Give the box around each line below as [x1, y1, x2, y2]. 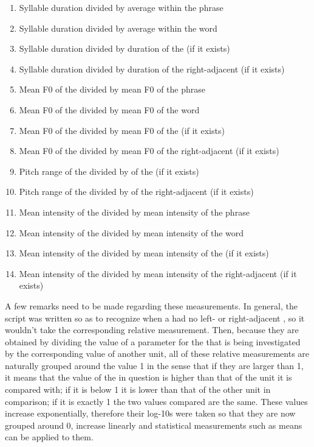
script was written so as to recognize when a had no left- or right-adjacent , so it [5, 311, 305, 324]
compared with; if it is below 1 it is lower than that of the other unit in [5, 383, 271, 396]
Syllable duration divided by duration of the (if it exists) [19, 42, 230, 55]
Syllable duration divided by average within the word [19, 21, 217, 34]
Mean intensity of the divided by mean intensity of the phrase [19, 205, 250, 218]
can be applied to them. [5, 431, 94, 443]
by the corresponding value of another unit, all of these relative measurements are [5, 347, 310, 360]
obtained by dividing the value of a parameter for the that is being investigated [5, 335, 301, 348]
